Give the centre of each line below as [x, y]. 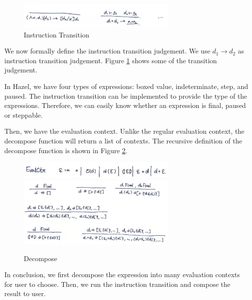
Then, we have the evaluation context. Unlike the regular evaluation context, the [125, 131]
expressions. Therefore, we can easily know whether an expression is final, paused [125, 105]
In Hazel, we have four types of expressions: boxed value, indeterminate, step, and [126, 86]
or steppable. [24, 115]
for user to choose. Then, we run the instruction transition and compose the [118, 284]
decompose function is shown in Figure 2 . [66, 150]
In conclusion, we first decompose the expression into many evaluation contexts [122, 274]
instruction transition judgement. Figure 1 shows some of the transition [111, 60]
